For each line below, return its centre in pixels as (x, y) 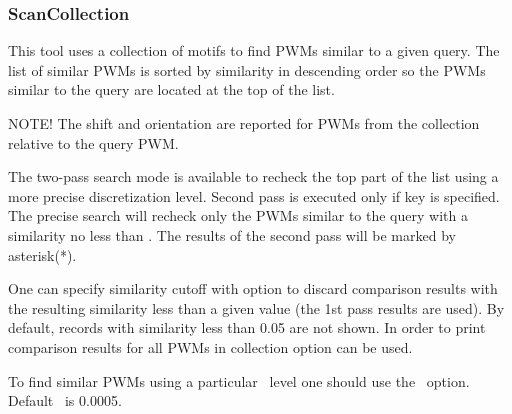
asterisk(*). (42, 254)
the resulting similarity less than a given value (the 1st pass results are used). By (256, 307)
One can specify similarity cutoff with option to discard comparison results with (253, 288)
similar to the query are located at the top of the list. (171, 89)
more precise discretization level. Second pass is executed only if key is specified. (254, 195)
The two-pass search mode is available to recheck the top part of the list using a (253, 176)
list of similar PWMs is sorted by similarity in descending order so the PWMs (247, 69)
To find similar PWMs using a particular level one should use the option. (239, 380)
